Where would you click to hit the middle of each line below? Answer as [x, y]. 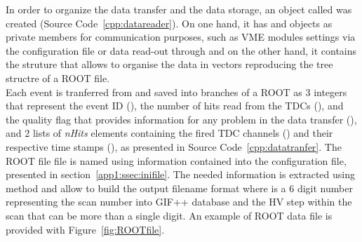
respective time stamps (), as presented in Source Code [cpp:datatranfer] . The [174, 146]
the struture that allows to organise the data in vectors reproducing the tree [169, 64]
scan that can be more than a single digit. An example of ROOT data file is [169, 215]
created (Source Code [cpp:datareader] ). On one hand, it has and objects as [169, 23]
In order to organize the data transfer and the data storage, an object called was [179, 9]
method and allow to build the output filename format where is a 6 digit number [179, 188]
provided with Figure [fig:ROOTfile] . [85, 229]
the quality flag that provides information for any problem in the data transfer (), [181, 119]
